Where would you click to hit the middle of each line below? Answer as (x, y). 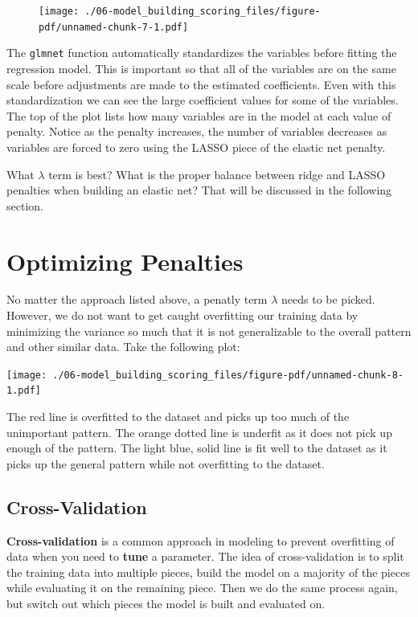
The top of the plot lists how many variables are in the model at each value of (199, 115)
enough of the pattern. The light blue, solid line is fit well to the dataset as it (197, 448)
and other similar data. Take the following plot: (123, 347)
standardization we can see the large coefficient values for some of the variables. (203, 100)
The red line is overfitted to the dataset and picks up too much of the (178, 417)
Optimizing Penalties (125, 261)
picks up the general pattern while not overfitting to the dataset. (166, 463)
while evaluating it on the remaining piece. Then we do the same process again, (202, 588)
